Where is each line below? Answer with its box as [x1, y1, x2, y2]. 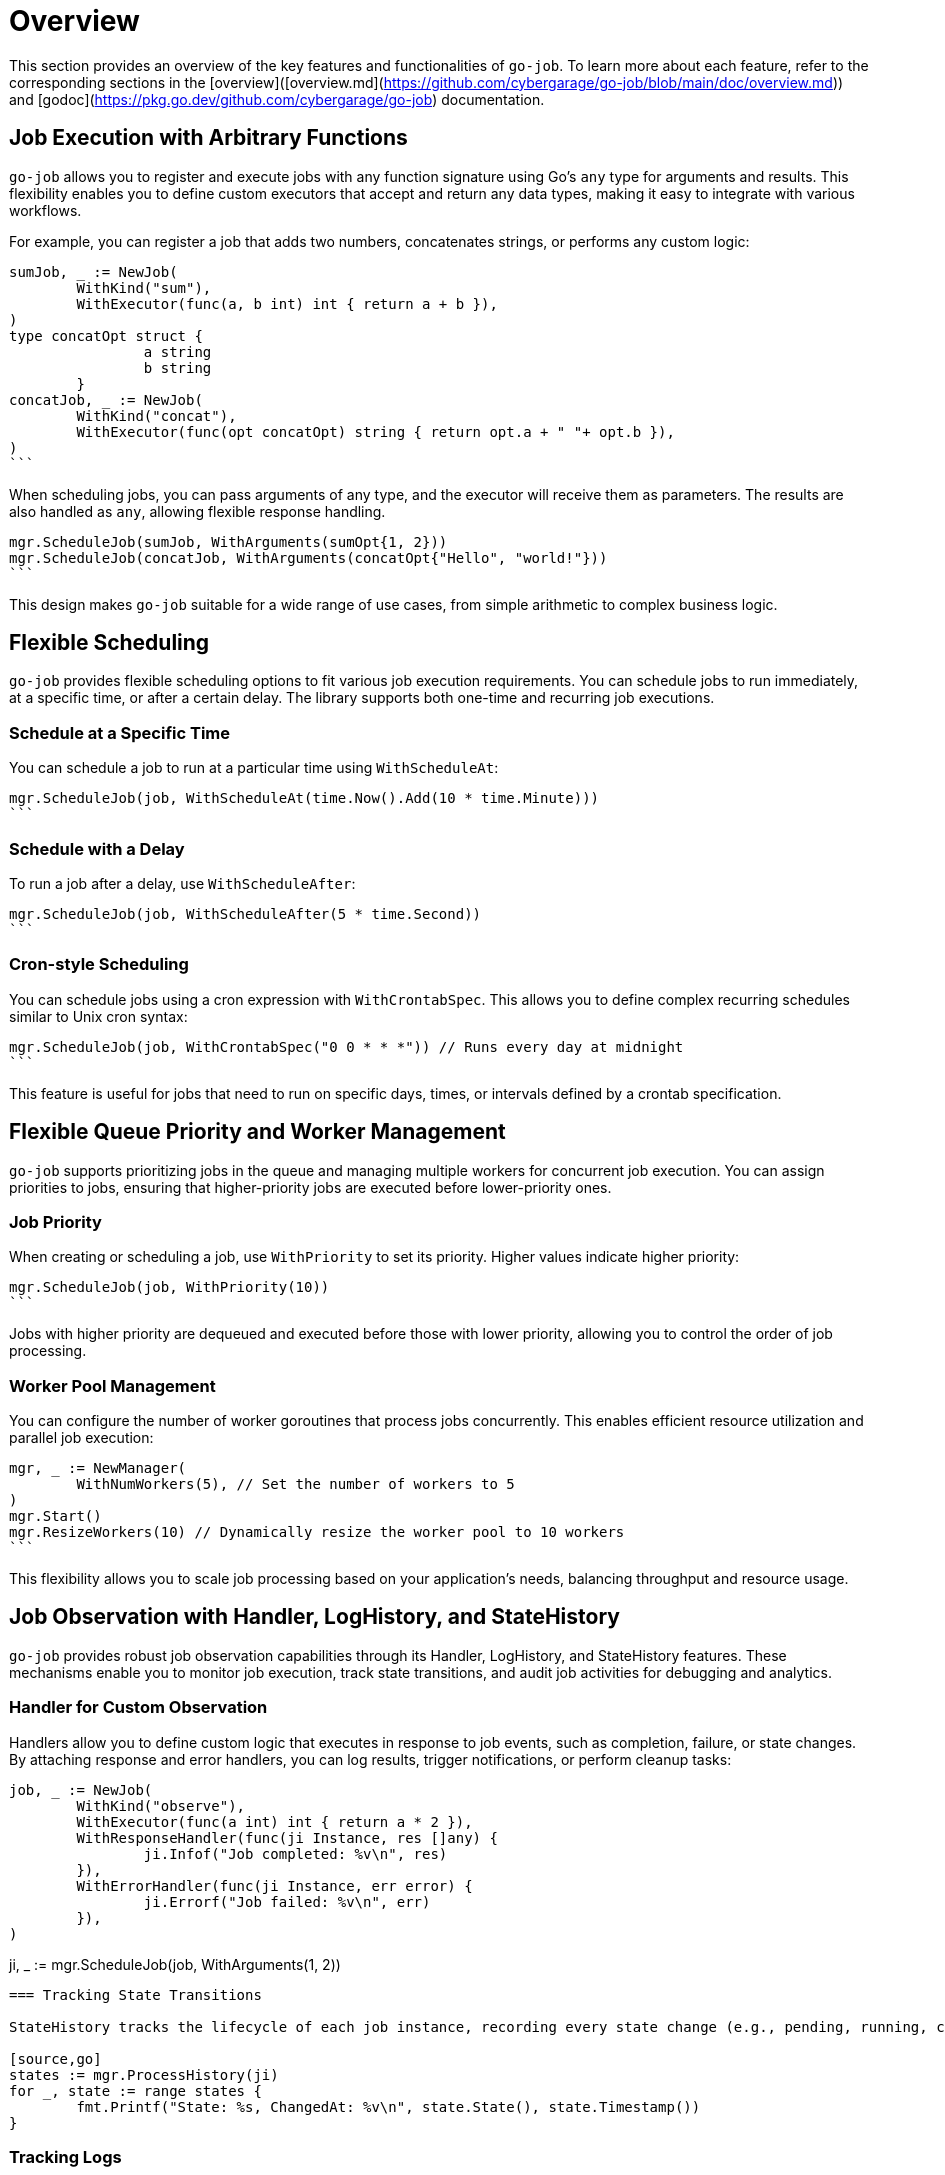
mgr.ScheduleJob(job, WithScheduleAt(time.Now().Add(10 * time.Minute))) [9, 790, 600, 807]
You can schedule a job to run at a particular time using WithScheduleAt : [9, 759, 499, 777]
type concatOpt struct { [9, 327, 203, 344]
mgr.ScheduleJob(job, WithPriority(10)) [9, 1279, 330, 1296]
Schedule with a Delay [9, 838, 185, 859]
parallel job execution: [9, 1429, 154, 1447]
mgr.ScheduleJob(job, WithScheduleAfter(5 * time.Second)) [9, 905, 482, 922]
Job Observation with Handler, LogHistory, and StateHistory [9, 1604, 620, 1630]
